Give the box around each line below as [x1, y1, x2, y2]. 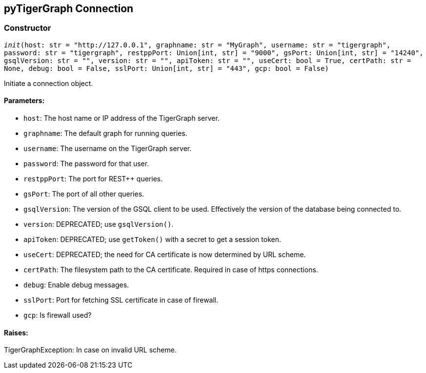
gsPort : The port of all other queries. [23, 190, 144, 198]
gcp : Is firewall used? [23, 311, 92, 320]
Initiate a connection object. [4, 79, 93, 88]
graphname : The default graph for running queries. [23, 129, 187, 138]
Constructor [4, 23, 51, 33]
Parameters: [4, 96, 45, 105]
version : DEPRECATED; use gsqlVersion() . [23, 220, 174, 229]
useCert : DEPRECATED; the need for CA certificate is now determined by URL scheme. [23, 250, 306, 259]
